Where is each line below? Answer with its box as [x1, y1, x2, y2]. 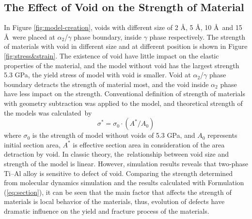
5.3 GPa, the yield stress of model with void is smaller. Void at [4, 70, 191, 80]
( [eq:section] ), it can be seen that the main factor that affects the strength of [4, 187, 232, 197]
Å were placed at [4, 31, 55, 42]
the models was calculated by [4, 107, 92, 117]
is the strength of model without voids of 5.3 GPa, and [32, 130, 195, 140]
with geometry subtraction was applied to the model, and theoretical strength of [4, 98, 243, 108]
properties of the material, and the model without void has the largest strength [4, 60, 239, 70]
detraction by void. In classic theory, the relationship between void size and [4, 149, 229, 159]
